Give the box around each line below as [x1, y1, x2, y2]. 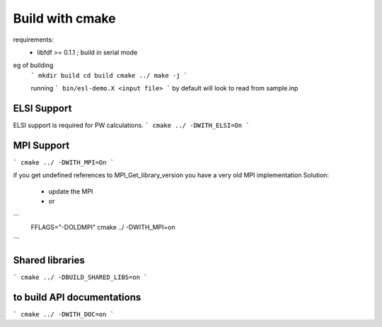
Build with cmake [13, 11, 116, 26]
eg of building [13, 61, 54, 70]
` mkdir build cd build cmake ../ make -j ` [30, 71, 188, 79]
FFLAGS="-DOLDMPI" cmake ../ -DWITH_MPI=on [30, 222, 176, 231]
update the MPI [48, 187, 93, 196]
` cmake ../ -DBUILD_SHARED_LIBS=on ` [13, 273, 148, 282]
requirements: [13, 35, 54, 44]
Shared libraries [13, 254, 85, 266]
